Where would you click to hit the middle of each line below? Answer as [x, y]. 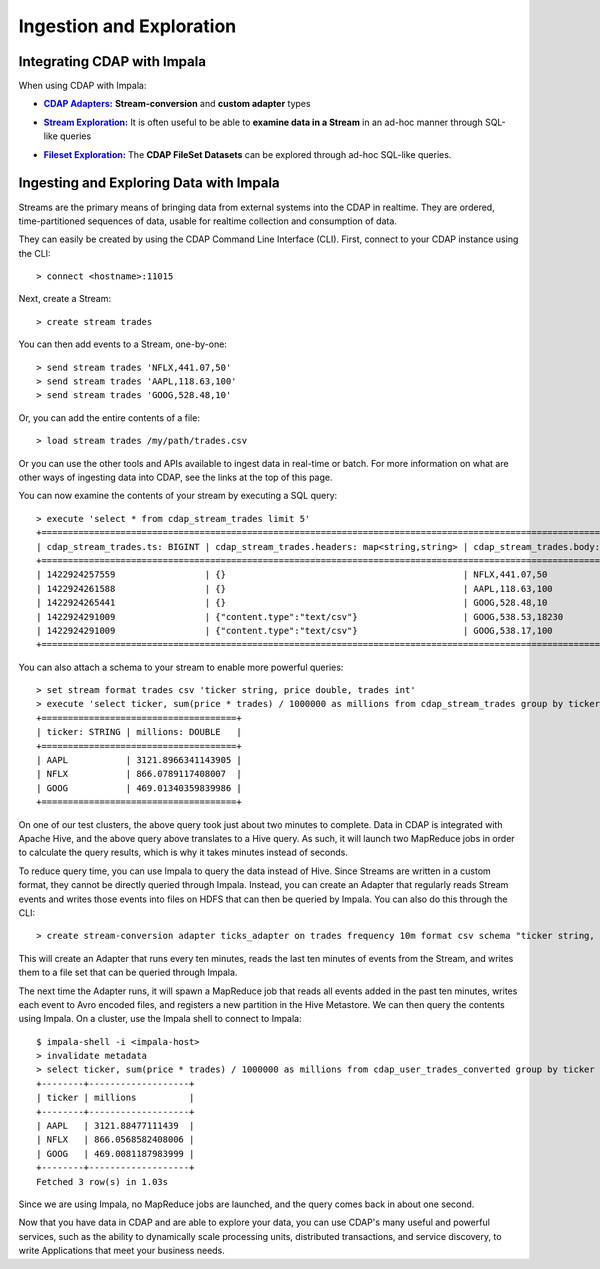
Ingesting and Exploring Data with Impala [149, 183]
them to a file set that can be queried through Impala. [128, 972]
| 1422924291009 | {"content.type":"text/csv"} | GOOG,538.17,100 [295, 630]
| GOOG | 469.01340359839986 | [139, 788]
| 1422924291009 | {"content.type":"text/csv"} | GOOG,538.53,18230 [300, 616]
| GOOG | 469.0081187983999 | [115, 1153]
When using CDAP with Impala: [82, 86]
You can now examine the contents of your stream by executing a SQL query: [178, 496]
